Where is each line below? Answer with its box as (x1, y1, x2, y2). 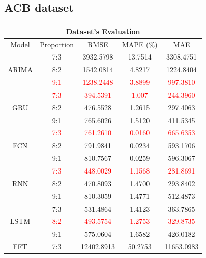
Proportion (40, 39, 74, 49)
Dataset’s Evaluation (66, 25, 140, 36)
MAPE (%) (122, 39, 158, 49)
